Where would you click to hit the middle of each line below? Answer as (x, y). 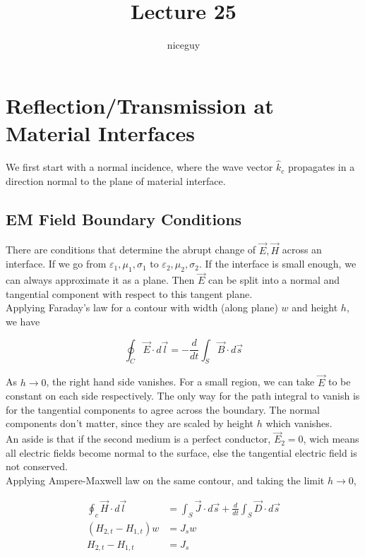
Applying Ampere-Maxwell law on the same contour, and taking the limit (165, 480)
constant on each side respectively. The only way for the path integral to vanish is (183, 396)
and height (315, 307)
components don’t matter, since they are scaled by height (130, 423)
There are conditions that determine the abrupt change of (131, 250)
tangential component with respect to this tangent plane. (129, 293)
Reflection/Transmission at (140, 105)
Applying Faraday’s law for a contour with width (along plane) (142, 307)
